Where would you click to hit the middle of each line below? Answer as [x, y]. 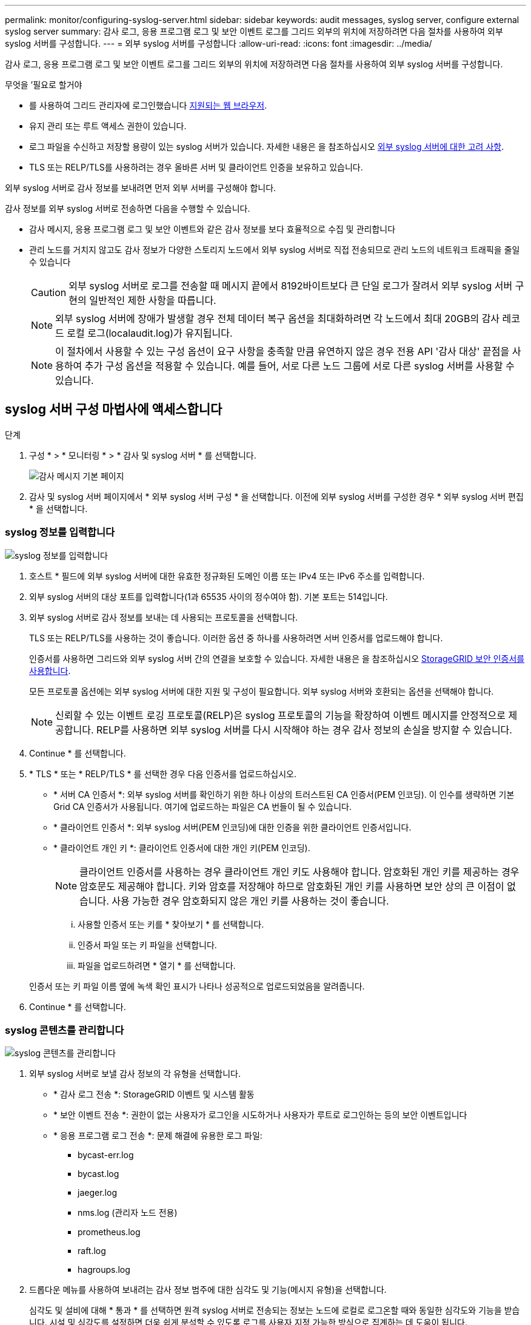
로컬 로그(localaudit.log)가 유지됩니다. [150, 333]
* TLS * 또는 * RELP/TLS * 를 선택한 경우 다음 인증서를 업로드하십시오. [163, 774]
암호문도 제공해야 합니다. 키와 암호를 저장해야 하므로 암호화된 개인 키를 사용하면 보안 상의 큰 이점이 [292, 886]
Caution [49, 292]
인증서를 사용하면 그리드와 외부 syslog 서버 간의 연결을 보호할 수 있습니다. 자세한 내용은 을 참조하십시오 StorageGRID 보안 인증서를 [277, 658]
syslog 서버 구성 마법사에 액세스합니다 [114, 410]
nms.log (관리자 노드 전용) [128, 1213]
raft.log [92, 1251]
